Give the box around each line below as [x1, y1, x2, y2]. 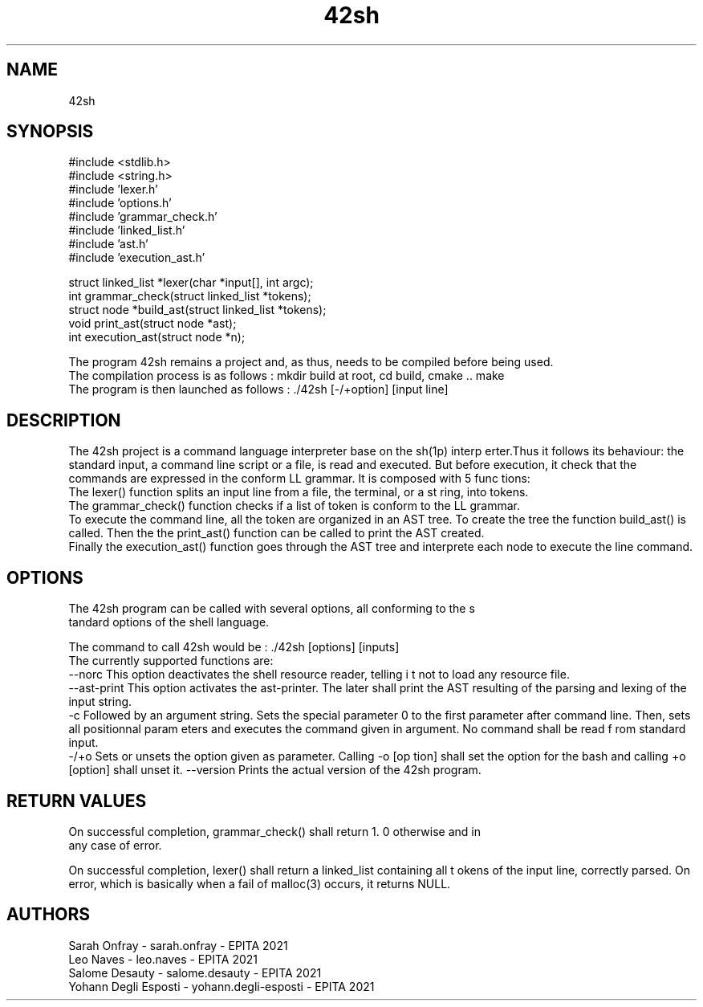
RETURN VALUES [6, 790, 147, 811]
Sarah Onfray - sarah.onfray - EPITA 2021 [68, 938, 288, 952]
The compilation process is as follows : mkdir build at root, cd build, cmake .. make [68, 369, 505, 383]
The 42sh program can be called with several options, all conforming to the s [68, 601, 475, 616]
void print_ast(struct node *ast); [68, 316, 237, 331]
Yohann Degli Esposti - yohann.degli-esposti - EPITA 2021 [68, 979, 375, 993]
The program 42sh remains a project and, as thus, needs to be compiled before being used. [68, 355, 554, 369]
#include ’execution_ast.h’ [68, 251, 205, 265]
